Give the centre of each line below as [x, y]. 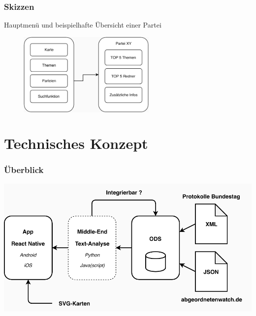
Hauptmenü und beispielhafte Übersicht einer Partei [83, 25]
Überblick [24, 170]
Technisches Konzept [76, 143]
